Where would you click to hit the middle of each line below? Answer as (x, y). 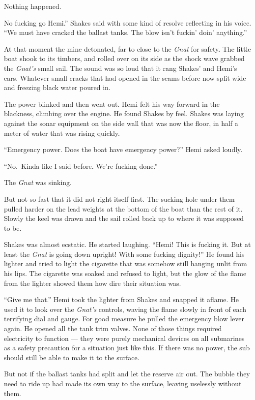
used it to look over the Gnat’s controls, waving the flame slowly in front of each (125, 309)
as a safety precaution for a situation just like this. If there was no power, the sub (127, 348)
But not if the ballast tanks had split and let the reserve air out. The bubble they (127, 374)
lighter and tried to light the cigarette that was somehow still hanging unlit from (126, 263)
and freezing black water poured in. (57, 87)
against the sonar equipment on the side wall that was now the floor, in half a (121, 123)
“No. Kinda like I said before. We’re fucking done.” (81, 166)
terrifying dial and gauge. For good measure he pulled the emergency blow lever (124, 319)
